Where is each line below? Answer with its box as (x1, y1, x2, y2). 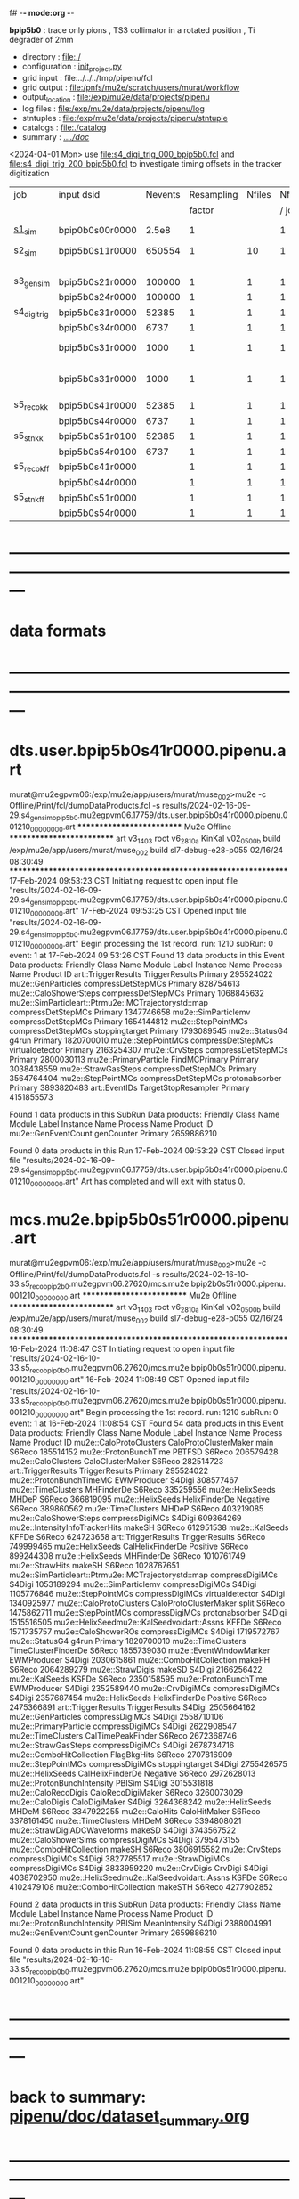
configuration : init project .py (21, 61, 122, 74)
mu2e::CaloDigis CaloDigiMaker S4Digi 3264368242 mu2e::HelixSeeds (9, 1796, 271, 1807)
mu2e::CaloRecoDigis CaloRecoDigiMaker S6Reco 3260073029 (9, 1788, 243, 1798)
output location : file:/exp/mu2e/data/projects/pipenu (21, 91, 211, 104)
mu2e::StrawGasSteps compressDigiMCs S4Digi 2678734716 (9, 1740, 235, 1751)
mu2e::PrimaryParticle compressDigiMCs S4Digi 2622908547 (9, 1721, 238, 1731)
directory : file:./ (21, 52, 82, 61)
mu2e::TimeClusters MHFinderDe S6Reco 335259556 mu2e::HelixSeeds (9, 1485, 276, 1495)
